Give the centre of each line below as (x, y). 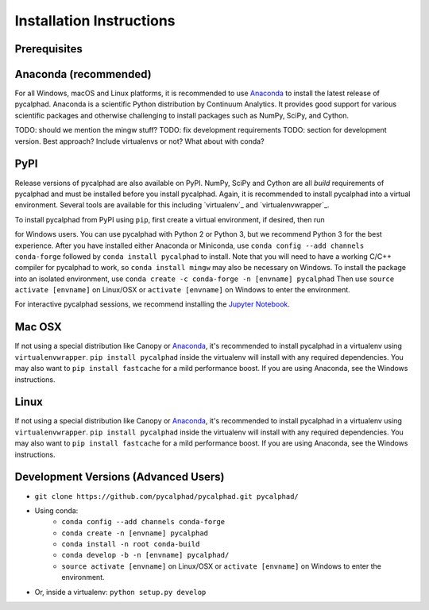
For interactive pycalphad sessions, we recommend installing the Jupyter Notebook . (152, 304)
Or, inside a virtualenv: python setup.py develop (120, 592)
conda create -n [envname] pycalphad (135, 533)
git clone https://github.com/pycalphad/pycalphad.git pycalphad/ (167, 496)
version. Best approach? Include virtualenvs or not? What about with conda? (140, 141)
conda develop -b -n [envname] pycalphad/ (145, 555)
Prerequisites (48, 49)
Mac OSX (39, 327)
